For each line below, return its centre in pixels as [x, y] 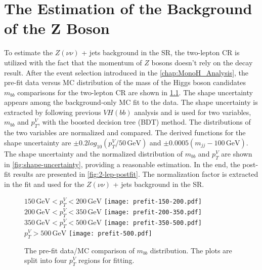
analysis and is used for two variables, [193, 112]
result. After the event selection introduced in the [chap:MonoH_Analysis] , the [126, 72]
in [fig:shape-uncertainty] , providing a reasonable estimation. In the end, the [122, 164]
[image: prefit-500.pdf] [110, 233]
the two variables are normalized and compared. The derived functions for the [125, 132]
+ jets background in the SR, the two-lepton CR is [161, 52]
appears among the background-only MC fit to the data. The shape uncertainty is [131, 102]
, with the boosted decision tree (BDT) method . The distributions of [144, 122]
